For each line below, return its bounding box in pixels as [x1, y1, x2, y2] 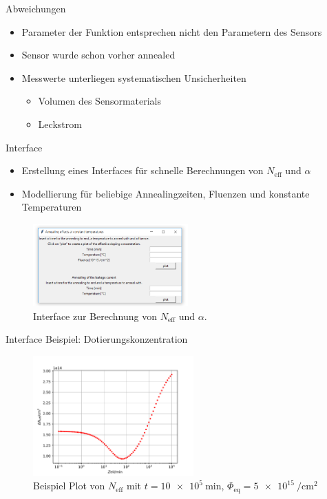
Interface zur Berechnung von [33, 308, 157, 323]
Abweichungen [6, 1, 66, 15]
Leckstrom [38, 116, 82, 131]
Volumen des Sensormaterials [38, 94, 162, 108]
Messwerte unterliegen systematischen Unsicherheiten [21, 70, 246, 85]
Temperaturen [21, 200, 82, 214]
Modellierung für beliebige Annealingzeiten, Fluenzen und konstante [21, 186, 310, 200]
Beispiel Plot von [33, 478, 105, 493]
